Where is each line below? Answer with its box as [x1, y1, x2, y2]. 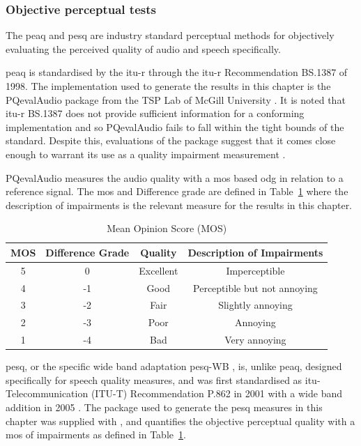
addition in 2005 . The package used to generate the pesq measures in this [6, 400, 323, 415]
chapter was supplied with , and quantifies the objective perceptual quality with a [6, 413, 355, 428]
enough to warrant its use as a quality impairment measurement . [6, 146, 286, 161]
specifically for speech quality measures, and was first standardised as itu [6, 372, 317, 387]
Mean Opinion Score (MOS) [107, 221, 227, 236]
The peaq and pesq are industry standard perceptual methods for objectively [6, 28, 335, 43]
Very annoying [224, 332, 286, 347]
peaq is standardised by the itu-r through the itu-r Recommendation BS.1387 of [6, 65, 348, 79]
